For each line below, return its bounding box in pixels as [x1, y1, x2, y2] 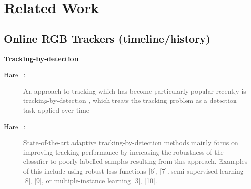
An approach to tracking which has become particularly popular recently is [23, 86, 246, 96]
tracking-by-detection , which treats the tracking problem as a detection [23, 95, 237, 105]
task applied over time [23, 104, 90, 115]
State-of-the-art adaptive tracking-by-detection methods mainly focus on [23, 137, 238, 147]
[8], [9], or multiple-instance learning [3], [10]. [23, 175, 157, 185]
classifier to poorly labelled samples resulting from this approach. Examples [23, 156, 248, 166]
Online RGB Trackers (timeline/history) [4, 30, 211, 45]
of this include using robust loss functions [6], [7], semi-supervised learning [23, 165, 244, 175]
